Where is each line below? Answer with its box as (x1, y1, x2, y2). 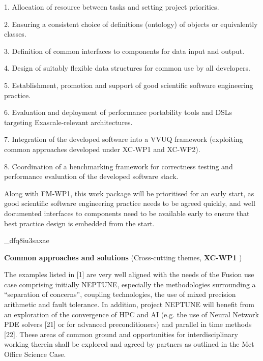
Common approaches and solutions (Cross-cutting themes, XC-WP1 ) (4, 252, 242, 262)
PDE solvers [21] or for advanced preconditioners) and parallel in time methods (4, 319, 252, 329)
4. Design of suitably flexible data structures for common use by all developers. (4, 63, 250, 73)
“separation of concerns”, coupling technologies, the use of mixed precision (4, 289, 236, 299)
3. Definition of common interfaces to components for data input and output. (4, 45, 245, 56)
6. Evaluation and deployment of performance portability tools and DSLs (4, 107, 232, 117)
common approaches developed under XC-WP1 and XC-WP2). (4, 143, 200, 154)
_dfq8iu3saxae (4, 235, 49, 246)
